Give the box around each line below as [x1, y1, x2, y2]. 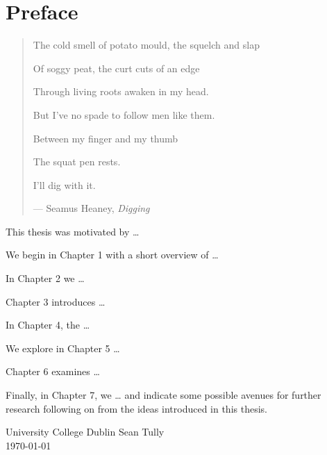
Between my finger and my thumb [33, 131, 178, 145]
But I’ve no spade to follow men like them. [33, 107, 215, 122]
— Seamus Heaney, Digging [33, 201, 150, 215]
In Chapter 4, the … [6, 317, 90, 332]
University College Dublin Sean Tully [6, 424, 165, 439]
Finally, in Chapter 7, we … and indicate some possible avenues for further [6, 388, 321, 402]
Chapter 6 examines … [6, 364, 100, 379]
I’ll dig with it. [33, 177, 96, 192]
